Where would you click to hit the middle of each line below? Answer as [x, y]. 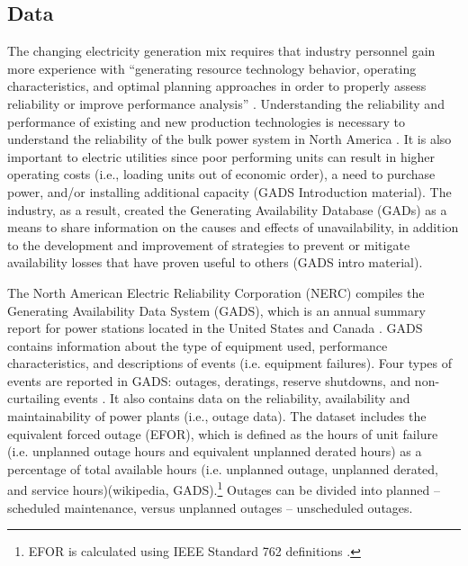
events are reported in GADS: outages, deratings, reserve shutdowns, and [209, 380]
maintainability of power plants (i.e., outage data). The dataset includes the [217, 416]
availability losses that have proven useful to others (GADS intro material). [215, 262]
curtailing [34, 398]
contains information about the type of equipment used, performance [198, 345]
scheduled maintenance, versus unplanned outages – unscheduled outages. [210, 507]
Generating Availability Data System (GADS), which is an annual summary [216, 310]
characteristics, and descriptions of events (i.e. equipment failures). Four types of [230, 363]
